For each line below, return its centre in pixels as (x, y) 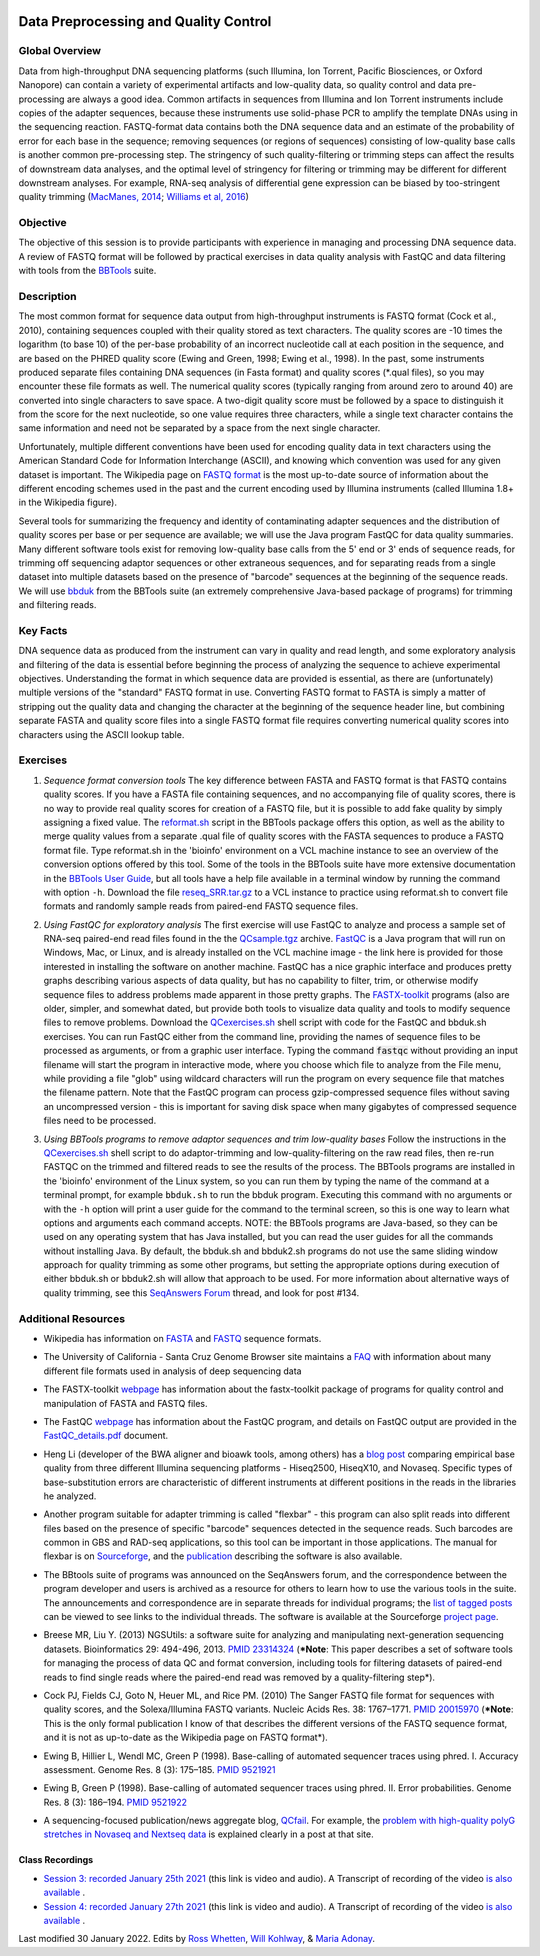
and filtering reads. (57, 605)
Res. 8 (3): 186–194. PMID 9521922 (115, 1802)
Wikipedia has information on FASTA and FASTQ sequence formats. (182, 1338)
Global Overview (60, 51)
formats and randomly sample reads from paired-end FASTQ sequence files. (201, 906)
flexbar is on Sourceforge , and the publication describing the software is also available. (223, 1556)
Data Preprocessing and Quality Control (145, 21)
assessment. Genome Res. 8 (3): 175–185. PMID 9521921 (159, 1769)
